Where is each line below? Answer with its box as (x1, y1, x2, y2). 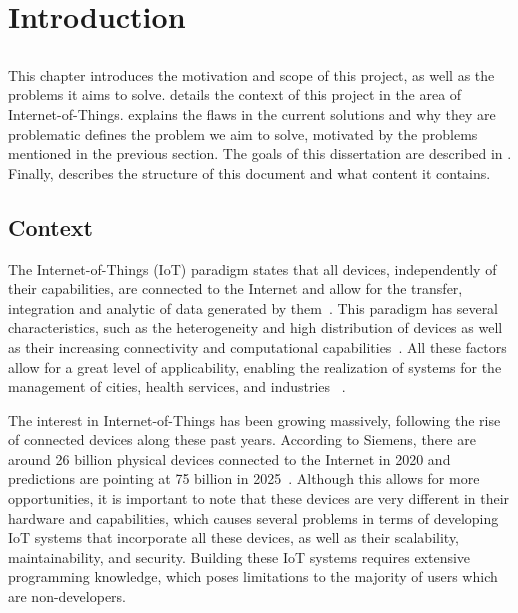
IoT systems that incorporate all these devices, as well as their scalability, (8, 527, 460, 548)
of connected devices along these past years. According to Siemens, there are (8, 429, 476, 450)
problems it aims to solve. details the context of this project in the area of (8, 84, 462, 105)
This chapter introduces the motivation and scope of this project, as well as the (8, 64, 495, 85)
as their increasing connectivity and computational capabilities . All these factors (8, 336, 507, 357)
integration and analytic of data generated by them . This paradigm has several (8, 297, 499, 318)
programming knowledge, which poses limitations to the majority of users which (8, 566, 498, 587)
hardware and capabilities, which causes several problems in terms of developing (8, 507, 499, 528)
